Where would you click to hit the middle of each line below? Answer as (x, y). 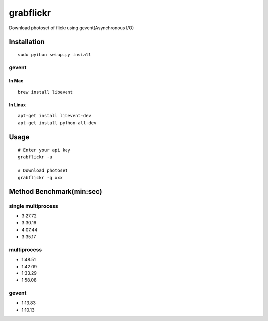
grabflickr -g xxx (40, 178)
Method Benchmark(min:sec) (56, 191)
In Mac (16, 80)
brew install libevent (46, 92)
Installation (27, 42)
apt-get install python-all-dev (57, 123)
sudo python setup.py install (55, 55)
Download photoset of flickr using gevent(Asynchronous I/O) (71, 28)
